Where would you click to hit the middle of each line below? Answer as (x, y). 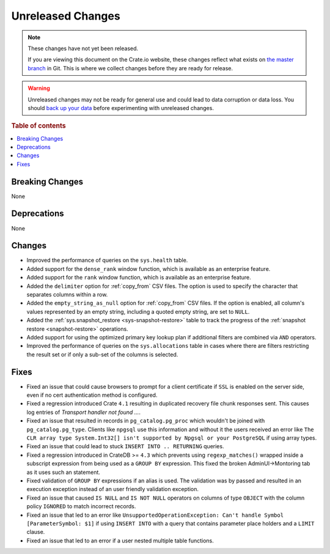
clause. (36, 532)
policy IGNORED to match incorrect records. (81, 506)
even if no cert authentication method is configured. (92, 395)
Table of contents (39, 126)
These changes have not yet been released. (83, 48)
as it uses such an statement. (64, 472)
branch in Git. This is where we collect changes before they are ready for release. (130, 68)
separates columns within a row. (67, 294)
